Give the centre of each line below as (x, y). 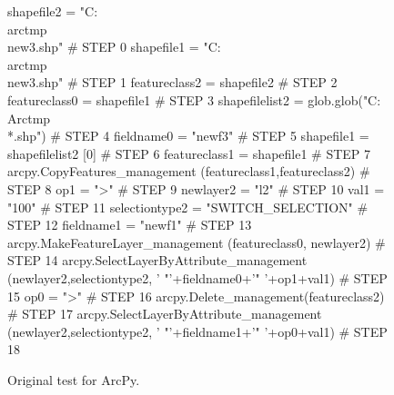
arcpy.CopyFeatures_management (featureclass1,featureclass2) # (189, 171)
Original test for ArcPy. (74, 379)
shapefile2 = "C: (53, 11)
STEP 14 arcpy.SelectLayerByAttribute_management (157, 260)
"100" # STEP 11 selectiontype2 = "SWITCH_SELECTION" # (188, 207)
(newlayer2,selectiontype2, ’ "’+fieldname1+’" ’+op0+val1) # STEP (197, 331)
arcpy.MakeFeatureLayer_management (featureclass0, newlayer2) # (197, 242)
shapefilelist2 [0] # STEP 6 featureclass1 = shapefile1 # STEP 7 (189, 153)
